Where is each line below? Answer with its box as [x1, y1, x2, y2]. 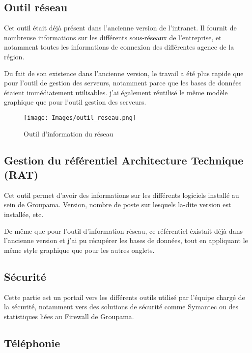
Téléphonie [4, 335, 60, 350]
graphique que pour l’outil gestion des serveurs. [4, 97, 146, 107]
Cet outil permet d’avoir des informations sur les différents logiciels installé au [4, 190, 239, 200]
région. [4, 51, 25, 61]
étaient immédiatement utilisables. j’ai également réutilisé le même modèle [4, 87, 228, 97]
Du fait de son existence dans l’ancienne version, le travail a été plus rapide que [4, 68, 244, 78]
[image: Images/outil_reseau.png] [24, 114, 137, 121]
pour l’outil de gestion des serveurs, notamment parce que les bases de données [4, 78, 242, 88]
